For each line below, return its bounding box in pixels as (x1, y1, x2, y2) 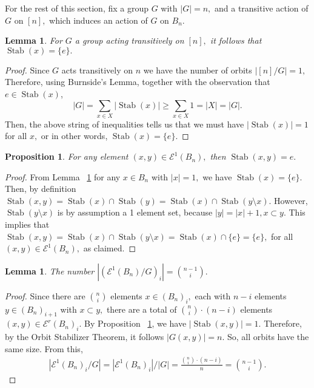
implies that (5, 218, 50, 231)
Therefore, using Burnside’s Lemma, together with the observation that (5, 75, 270, 88)
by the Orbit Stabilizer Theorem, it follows (5, 330, 164, 343)
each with (195, 289, 231, 302)
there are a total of (106, 302, 177, 315)
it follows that (210, 34, 262, 47)
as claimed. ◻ (83, 242, 136, 254)
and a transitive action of (214, 2, 309, 14)
